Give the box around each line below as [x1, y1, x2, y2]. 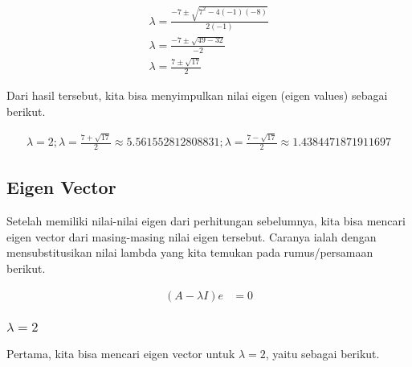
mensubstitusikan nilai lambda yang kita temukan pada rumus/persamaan [6, 244, 373, 261]
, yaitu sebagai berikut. [265, 344, 380, 361]
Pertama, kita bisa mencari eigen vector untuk [6, 344, 235, 361]
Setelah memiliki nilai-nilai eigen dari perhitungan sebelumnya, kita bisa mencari [6, 212, 406, 229]
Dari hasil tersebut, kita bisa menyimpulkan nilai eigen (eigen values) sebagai [6, 87, 388, 104]
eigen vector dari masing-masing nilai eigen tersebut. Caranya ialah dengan [6, 228, 377, 245]
